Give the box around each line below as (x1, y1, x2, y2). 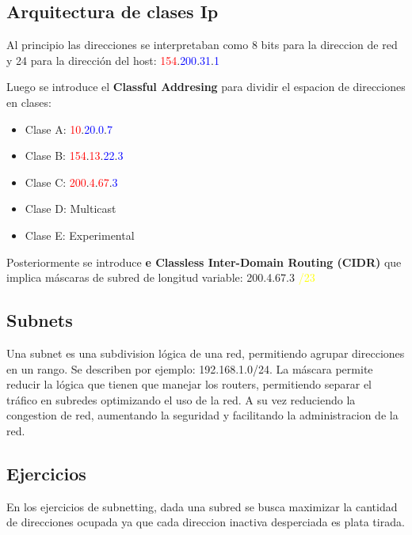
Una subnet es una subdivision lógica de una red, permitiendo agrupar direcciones (6, 344, 405, 361)
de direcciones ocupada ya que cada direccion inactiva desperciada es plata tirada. (6, 514, 405, 530)
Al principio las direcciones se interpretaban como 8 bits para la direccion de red (6, 36, 398, 53)
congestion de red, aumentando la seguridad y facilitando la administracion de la (6, 407, 399, 423)
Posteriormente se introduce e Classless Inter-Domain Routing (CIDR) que (6, 253, 402, 270)
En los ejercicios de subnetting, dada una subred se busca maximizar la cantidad (6, 498, 398, 514)
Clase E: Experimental (25, 226, 135, 243)
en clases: (6, 93, 51, 110)
